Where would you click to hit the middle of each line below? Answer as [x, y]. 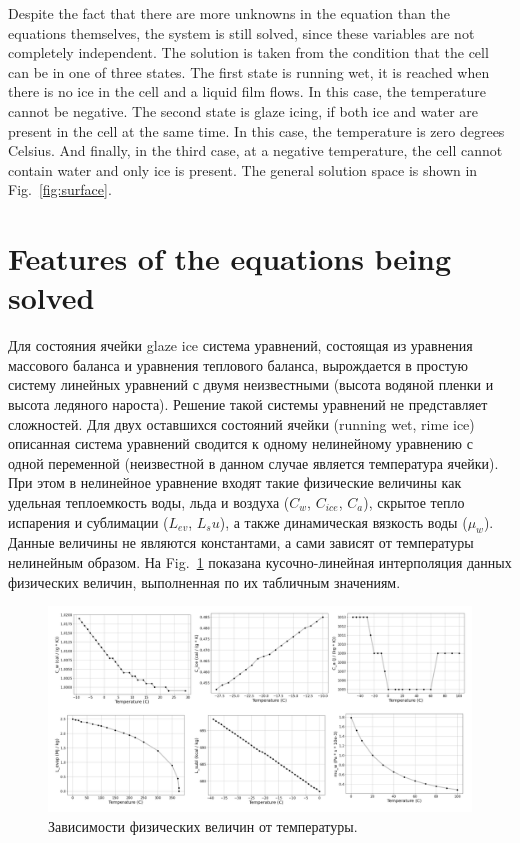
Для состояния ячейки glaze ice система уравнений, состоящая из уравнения [240, 345]
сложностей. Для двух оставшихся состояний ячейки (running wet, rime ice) [241, 423]
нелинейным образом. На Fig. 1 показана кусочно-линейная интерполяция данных [260, 561]
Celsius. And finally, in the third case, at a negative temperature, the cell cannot [255, 150]
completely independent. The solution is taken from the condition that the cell [248, 52]
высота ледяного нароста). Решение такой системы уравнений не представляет [248, 404]
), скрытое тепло [414, 502]
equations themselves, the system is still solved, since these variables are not [241, 32]
